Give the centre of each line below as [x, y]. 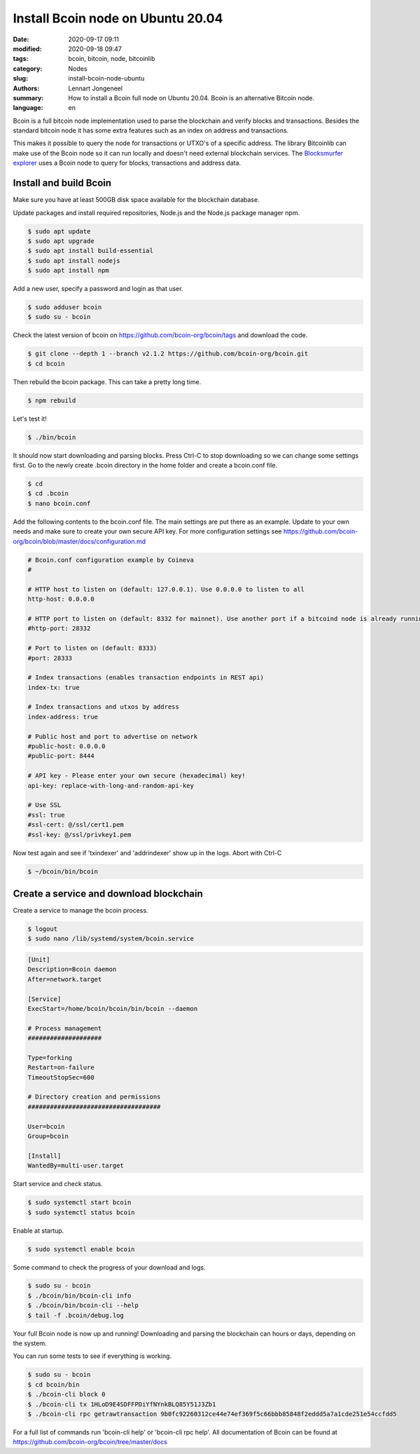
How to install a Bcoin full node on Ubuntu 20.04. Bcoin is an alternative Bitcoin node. [191, 97]
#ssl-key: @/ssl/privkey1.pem [79, 835]
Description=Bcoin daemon [72, 970]
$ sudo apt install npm [69, 271]
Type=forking [50, 1058]
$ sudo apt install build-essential [91, 251]
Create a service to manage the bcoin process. [80, 911]
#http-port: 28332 [59, 629]
